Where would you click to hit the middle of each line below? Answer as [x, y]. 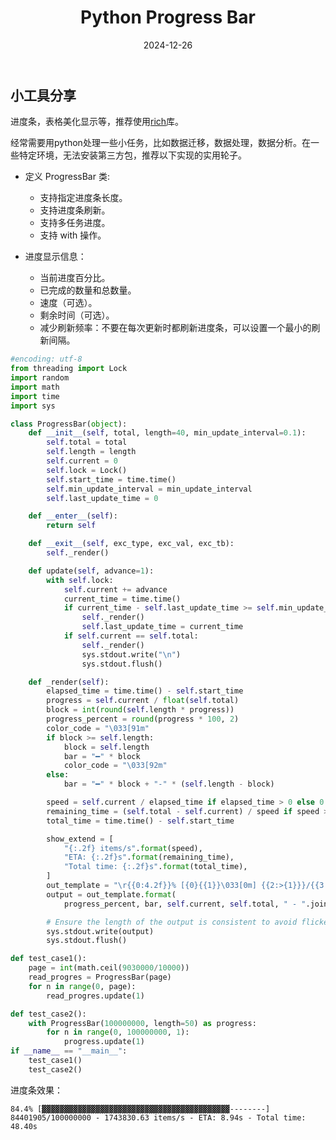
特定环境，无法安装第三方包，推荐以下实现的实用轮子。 [132, 155]
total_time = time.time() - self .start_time [140, 821]
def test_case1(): [48, 959]
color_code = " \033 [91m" [98, 728]
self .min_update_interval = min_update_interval [149, 489]
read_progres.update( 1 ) [95, 996]
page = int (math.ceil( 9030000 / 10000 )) [109, 968]
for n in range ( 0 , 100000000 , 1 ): [118, 1032]
